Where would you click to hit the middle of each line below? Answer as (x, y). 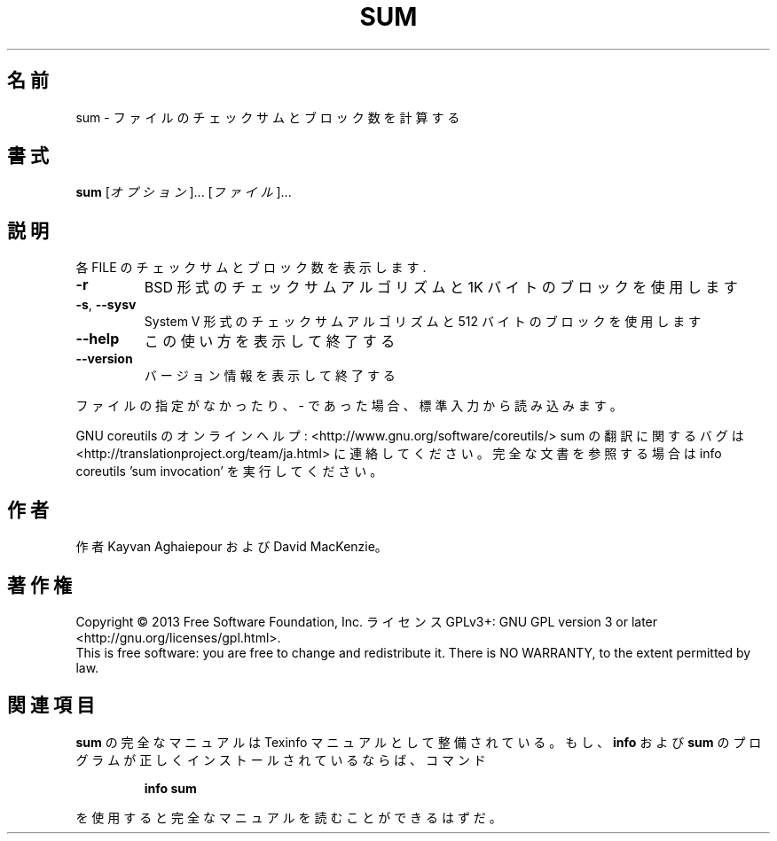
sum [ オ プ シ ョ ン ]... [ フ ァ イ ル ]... (184, 192)
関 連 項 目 (51, 705)
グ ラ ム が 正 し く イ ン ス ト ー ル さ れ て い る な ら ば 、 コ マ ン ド (281, 759)
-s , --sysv (106, 305)
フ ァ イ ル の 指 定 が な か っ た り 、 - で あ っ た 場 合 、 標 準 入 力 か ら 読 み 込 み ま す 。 (349, 406)
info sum (170, 788)
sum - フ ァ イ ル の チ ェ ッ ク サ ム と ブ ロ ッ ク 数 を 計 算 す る (268, 117)
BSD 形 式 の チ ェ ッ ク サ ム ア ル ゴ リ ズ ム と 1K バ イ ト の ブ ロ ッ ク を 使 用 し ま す (441, 288)
